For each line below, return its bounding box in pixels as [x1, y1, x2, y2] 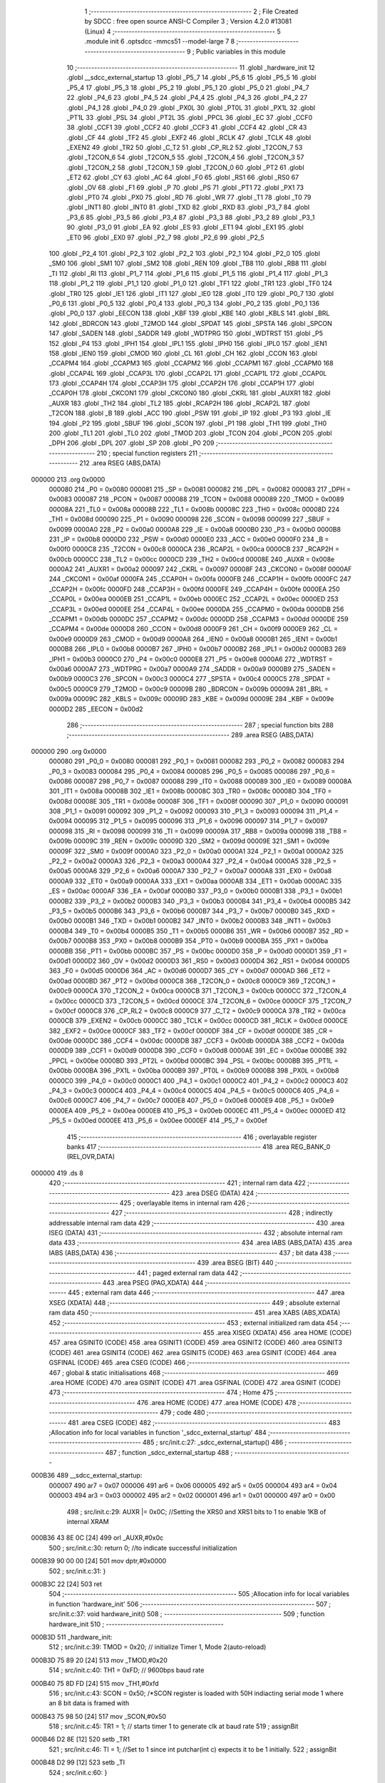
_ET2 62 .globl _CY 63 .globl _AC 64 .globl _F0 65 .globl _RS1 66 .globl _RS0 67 [66, 173, 299, 182]
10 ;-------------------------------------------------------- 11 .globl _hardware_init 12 [66, 63, 315, 71]
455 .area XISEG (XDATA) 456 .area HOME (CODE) [202, 1329, 352, 1337]
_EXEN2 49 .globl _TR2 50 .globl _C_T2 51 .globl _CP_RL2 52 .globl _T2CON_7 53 [66, 143, 303, 152]
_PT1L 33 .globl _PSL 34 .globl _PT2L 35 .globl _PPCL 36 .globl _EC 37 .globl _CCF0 [66, 113, 313, 121]
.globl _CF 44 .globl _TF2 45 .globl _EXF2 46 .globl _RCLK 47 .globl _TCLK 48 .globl [66, 133, 312, 142]
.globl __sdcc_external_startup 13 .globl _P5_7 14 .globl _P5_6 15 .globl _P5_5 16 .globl [66, 73, 317, 82]
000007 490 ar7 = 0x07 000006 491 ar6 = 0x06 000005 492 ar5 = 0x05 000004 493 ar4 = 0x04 [48, 1481, 338, 1490]
